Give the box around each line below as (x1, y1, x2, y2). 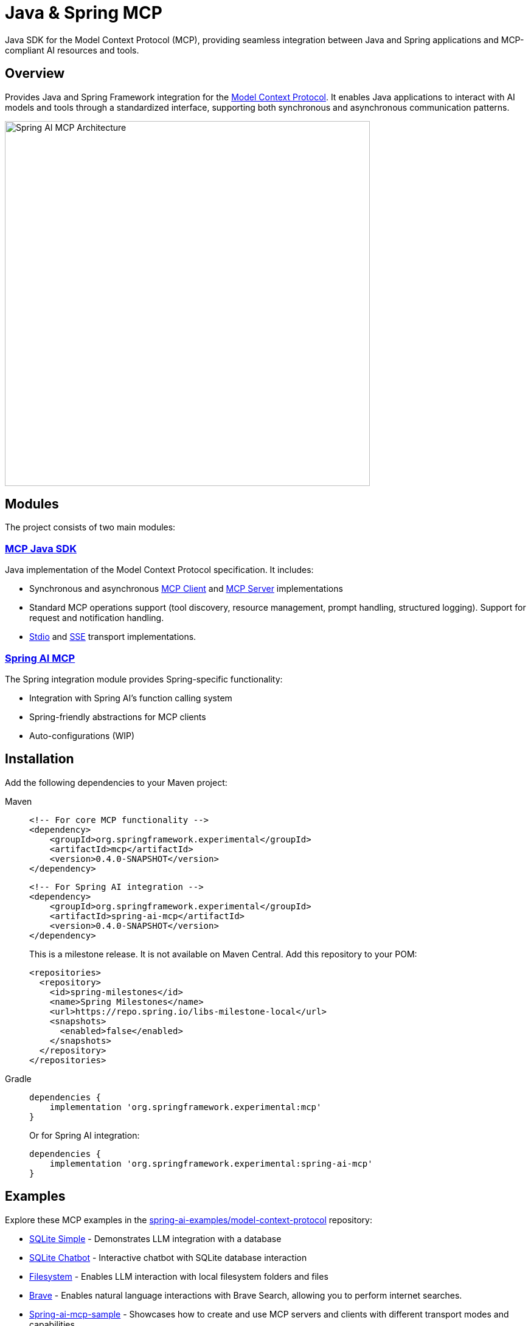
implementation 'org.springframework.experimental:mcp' (49, 1102, 322, 1112)
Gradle (5, 1073, 32, 1084)
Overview (5, 66, 65, 82)
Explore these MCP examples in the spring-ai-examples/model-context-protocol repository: (5, 1214, 372, 1225)
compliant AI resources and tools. (5, 44, 139, 55)
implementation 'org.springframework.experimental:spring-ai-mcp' (49, 1158, 373, 1168)
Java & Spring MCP (5, 2, 162, 23)
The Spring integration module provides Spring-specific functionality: (5, 673, 283, 684)
